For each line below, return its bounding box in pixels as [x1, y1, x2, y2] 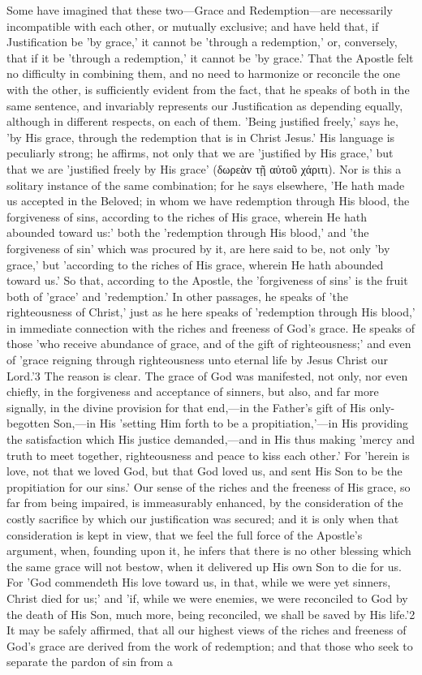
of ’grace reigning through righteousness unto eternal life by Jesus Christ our [6, 351, 388, 368]
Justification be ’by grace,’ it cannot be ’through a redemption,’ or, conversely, [6, 33, 398, 50]
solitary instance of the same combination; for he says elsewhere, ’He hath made [6, 176, 405, 193]
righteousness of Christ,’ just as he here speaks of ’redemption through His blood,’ [6, 303, 416, 320]
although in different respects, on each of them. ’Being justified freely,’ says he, [6, 113, 398, 130]
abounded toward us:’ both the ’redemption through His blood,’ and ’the [6, 224, 369, 241]
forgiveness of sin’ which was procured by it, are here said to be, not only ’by [6, 239, 390, 256]
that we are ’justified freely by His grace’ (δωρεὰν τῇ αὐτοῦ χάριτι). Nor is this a [6, 160, 402, 177]
